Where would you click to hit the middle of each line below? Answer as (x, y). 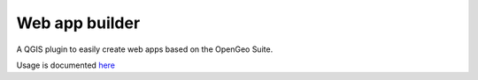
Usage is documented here (66, 65)
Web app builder (78, 23)
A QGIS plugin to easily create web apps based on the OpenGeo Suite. (145, 49)
